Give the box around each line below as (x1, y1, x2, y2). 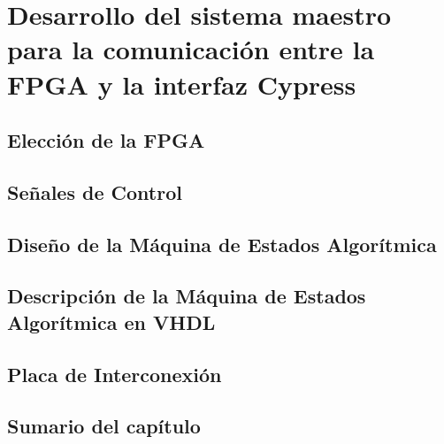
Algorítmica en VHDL (7, 308, 216, 335)
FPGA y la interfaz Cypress (7, 65, 356, 102)
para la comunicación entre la (7, 31, 375, 67)
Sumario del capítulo (7, 412, 201, 440)
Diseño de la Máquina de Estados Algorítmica (7, 230, 437, 257)
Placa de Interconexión (7, 360, 222, 387)
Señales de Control (7, 178, 182, 205)
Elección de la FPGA (7, 126, 205, 154)
